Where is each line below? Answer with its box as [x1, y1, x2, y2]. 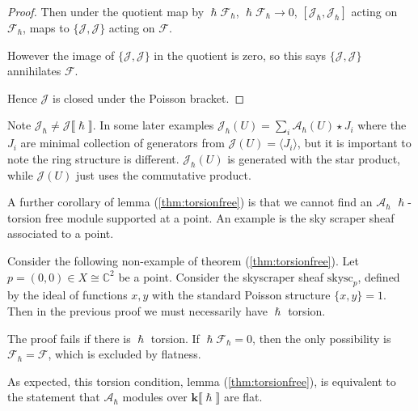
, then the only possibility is [252, 329, 391, 346]
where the [357, 117, 407, 133]
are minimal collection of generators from [20, 134, 225, 151]
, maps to [23, 19, 70, 36]
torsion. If [150, 329, 200, 346]
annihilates [7, 62, 61, 79]
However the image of [7, 46, 115, 63]
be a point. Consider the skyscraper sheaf [118, 268, 324, 285]
